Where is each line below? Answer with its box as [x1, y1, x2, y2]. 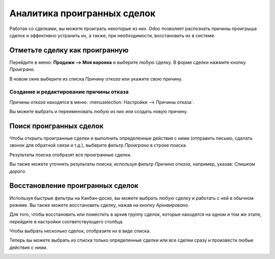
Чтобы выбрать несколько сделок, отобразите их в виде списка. [9, 228, 151, 234]
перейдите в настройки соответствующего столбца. [9, 218, 124, 224]
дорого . [9, 168, 26, 174]
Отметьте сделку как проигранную [9, 46, 129, 55]
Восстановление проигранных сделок [9, 182, 139, 190]
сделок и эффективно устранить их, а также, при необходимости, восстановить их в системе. [9, 32, 216, 38]
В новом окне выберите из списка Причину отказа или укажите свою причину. [9, 75, 183, 82]
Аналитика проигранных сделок [9, 8, 156, 19]
